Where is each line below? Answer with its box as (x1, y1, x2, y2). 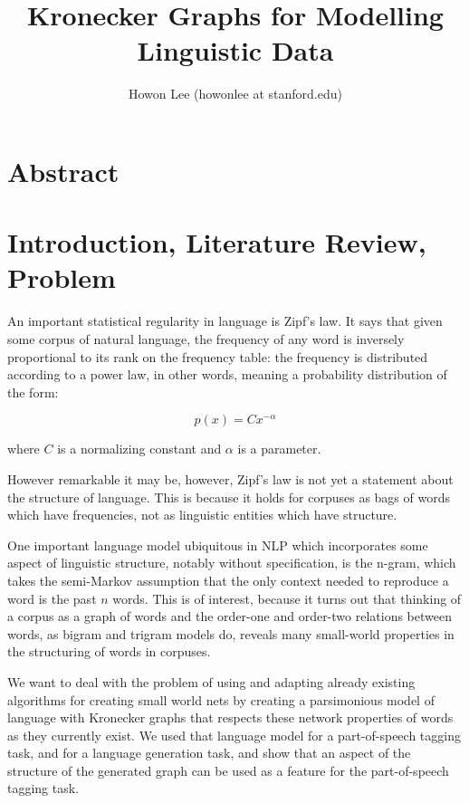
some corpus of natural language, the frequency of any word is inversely (7, 330, 405, 348)
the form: (7, 382, 59, 401)
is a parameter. (237, 439, 321, 458)
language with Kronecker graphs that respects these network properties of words (7, 708, 454, 727)
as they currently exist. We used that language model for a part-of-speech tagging (7, 725, 461, 744)
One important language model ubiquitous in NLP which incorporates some (7, 535, 428, 554)
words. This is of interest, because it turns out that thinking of (112, 588, 462, 607)
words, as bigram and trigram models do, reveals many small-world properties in (7, 624, 455, 643)
